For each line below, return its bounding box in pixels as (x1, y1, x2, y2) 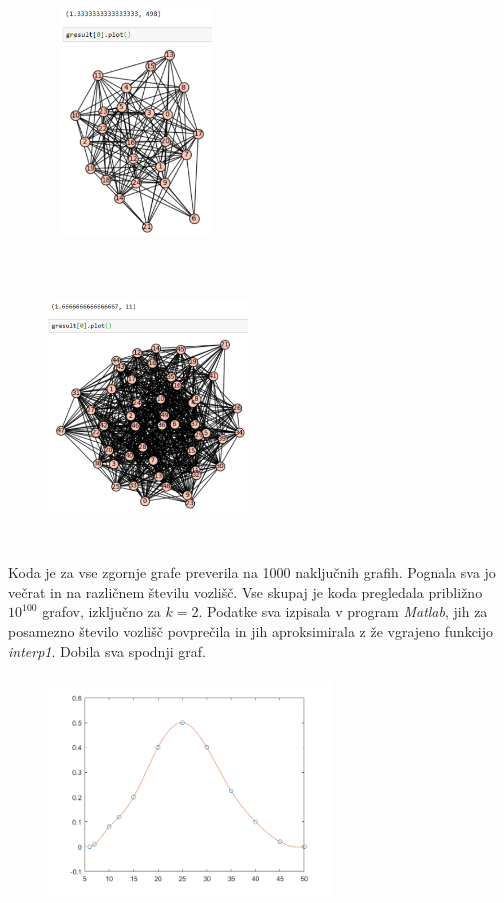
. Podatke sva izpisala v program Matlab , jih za (198, 601, 488, 622)
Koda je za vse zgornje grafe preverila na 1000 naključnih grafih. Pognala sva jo (8, 562, 496, 583)
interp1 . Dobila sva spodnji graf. (8, 640, 206, 661)
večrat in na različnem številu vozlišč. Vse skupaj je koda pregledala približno (8, 581, 483, 602)
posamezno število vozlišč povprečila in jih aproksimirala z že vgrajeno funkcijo (8, 621, 494, 642)
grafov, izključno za (42, 601, 161, 622)
